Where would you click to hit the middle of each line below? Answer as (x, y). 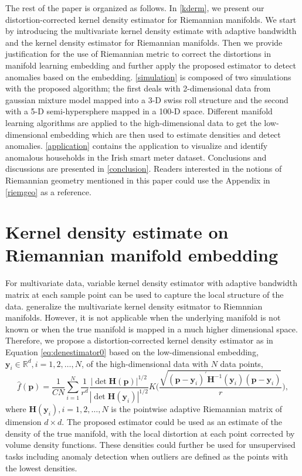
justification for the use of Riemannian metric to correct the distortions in (138, 54)
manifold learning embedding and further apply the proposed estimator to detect (151, 65)
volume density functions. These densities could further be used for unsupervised (150, 445)
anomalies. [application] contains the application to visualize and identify (137, 146)
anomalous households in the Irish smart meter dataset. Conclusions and (136, 157)
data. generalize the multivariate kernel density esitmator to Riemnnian (134, 306)
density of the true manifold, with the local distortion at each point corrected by (150, 433)
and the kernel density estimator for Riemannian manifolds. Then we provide (144, 42)
